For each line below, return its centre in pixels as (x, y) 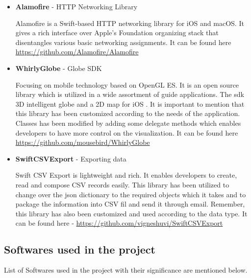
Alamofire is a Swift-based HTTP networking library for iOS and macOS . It (130, 23)
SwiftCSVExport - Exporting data (71, 158)
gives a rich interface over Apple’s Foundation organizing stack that (117, 33)
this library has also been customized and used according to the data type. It (131, 213)
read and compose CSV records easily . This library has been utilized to (122, 184)
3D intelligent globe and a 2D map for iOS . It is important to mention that (130, 104)
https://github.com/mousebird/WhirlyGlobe (83, 142)
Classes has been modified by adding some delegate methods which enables (128, 123)
